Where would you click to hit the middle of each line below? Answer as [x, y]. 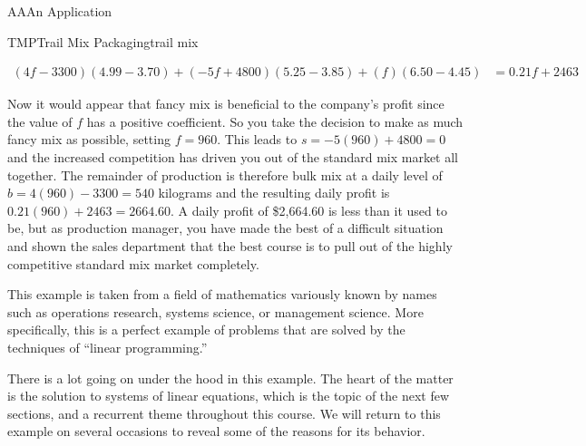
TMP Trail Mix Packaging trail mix [103, 41]
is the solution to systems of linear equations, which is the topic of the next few [229, 396]
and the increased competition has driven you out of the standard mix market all [233, 157]
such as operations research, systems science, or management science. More [215, 311]
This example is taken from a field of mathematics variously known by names [222, 294]
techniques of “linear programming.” [107, 347]
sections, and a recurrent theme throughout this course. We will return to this [224, 413]
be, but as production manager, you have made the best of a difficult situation [225, 228]
